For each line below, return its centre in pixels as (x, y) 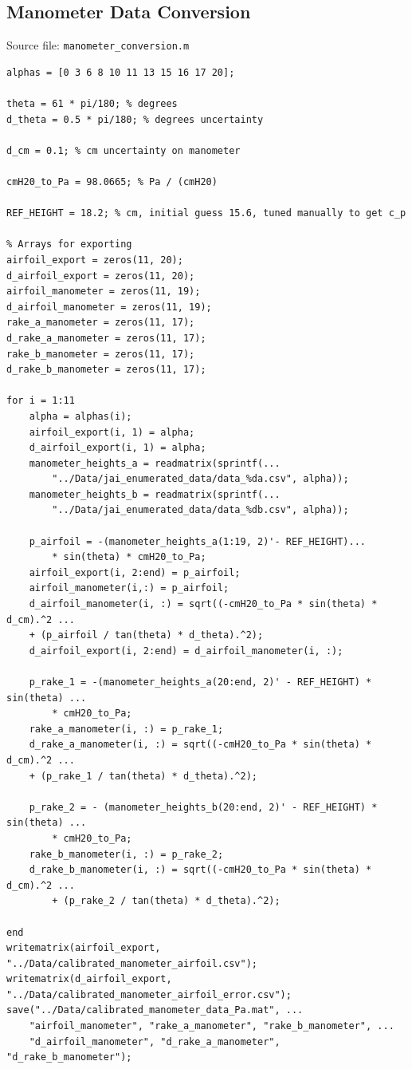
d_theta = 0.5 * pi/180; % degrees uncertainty (135, 119)
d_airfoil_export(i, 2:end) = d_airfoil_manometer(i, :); (186, 651)
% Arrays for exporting (69, 245)
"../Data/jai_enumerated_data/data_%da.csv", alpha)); (200, 479)
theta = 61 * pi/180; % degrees (92, 104)
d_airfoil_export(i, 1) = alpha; (118, 448)
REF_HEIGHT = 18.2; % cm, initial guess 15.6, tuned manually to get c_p (206, 213)
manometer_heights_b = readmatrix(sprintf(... (155, 494)
